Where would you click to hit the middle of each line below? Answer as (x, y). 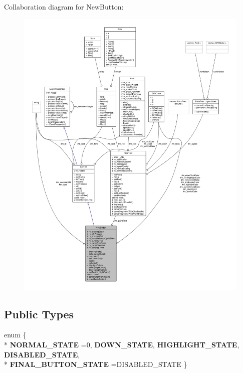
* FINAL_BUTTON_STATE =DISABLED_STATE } (96, 364)
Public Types (39, 314)
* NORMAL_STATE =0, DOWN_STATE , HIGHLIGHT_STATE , (122, 344)
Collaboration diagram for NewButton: (64, 7)
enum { (15, 335)
